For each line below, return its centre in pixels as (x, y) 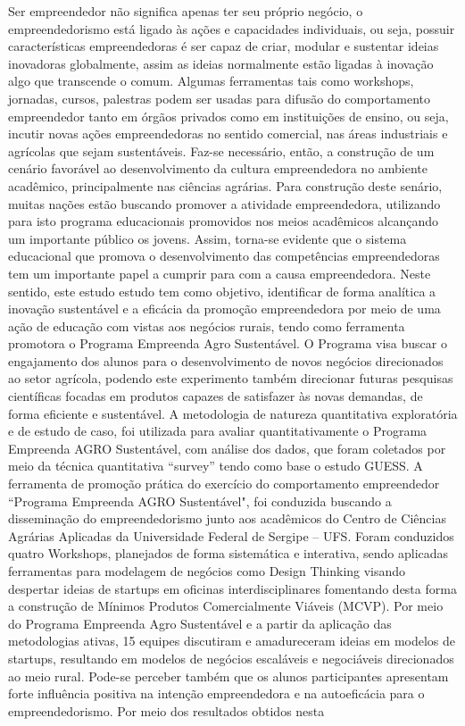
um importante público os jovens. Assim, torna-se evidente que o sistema (208, 238)
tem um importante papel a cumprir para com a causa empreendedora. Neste (220, 273)
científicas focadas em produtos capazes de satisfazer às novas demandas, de (216, 396)
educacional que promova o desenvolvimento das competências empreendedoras (224, 256)
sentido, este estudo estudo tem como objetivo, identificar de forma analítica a (222, 291)
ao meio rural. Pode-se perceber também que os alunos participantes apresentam (228, 676)
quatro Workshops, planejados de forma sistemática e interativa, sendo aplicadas (228, 553)
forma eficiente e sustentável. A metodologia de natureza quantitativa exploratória (233, 413)
